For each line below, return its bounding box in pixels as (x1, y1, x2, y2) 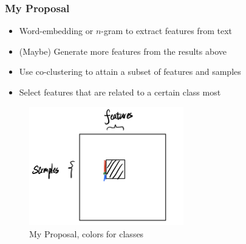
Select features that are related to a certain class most (19, 86, 221, 98)
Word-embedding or (19, 24, 94, 37)
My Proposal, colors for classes (29, 227, 144, 240)
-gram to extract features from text (101, 24, 232, 37)
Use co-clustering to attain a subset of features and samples (19, 65, 241, 78)
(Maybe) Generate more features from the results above (19, 44, 227, 57)
